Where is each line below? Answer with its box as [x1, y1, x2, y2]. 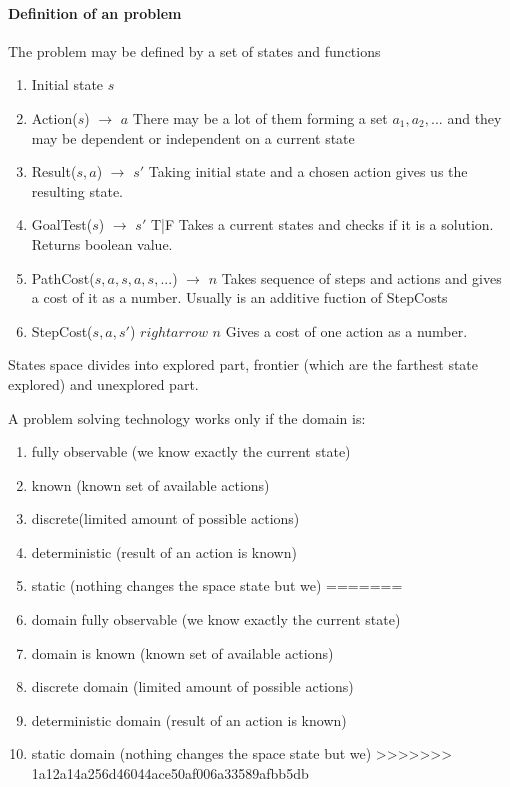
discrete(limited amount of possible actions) [31, 508, 300, 529]
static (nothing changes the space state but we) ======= [31, 575, 403, 596]
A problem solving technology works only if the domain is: [8, 407, 366, 428]
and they [447, 107, 502, 128]
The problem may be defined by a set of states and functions [8, 40, 381, 61]
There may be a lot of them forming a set [132, 107, 388, 128]
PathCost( [31, 267, 95, 288]
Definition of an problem [8, 2, 182, 23]
